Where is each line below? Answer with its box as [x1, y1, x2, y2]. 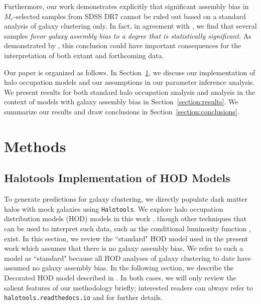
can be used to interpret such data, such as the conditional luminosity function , [4, 223, 251, 233]
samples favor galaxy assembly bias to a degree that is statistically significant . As [4, 30, 251, 41]
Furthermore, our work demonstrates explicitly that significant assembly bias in [4, 1, 249, 11]
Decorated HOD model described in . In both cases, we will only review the [4, 272, 236, 282]
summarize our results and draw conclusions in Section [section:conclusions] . [4, 106, 239, 116]
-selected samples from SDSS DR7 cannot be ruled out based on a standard [13, 11, 246, 21]
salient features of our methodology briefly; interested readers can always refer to [4, 282, 253, 292]
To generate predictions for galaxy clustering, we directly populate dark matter [4, 194, 247, 204]
